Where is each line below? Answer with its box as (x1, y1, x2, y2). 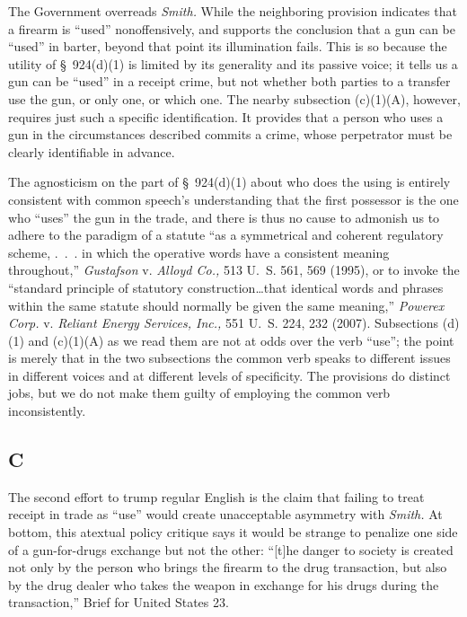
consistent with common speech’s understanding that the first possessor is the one (8, 190, 459, 208)
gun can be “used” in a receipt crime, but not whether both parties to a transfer (8, 72, 451, 91)
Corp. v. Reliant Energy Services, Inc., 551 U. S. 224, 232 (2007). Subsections (8, 313, 439, 332)
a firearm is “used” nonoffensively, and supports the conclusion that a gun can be (8, 19, 455, 38)
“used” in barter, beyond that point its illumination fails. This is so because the (8, 37, 447, 56)
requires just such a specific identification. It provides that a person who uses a (8, 107, 444, 126)
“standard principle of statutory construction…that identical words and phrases (8, 278, 444, 296)
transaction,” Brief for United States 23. (8, 593, 229, 612)
